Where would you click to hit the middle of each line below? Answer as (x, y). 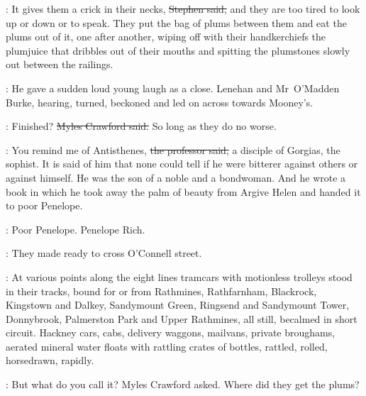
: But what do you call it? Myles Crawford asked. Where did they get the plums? (183, 384)
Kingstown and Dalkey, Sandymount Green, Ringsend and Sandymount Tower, (178, 305)
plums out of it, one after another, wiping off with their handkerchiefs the (166, 37)
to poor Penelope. (44, 205)
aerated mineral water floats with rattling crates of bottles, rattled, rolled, (167, 346)
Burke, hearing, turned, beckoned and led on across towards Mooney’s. (160, 102)
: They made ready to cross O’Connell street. (104, 253)
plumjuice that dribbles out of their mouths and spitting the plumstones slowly (178, 50)
